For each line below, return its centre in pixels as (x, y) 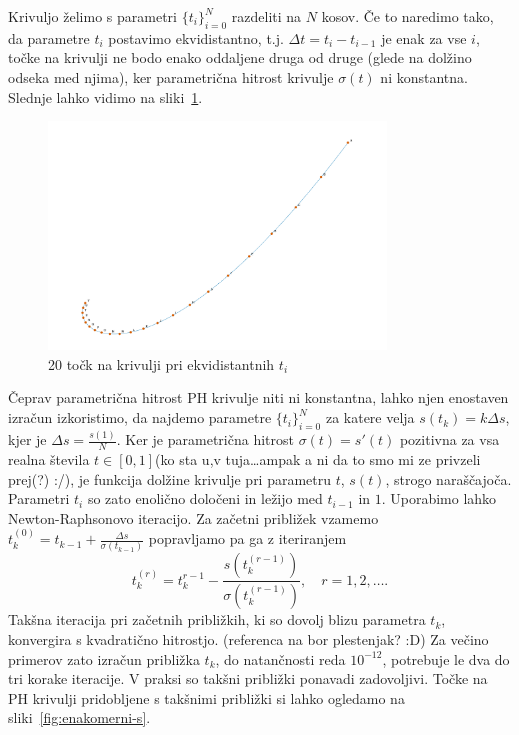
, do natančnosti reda (280, 658)
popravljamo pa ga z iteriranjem (247, 538)
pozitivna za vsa (449, 439)
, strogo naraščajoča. (448, 478)
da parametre (49, 37)
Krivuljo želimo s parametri (92, 16)
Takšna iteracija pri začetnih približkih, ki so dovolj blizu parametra (217, 619)
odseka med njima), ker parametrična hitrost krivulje (171, 76)
